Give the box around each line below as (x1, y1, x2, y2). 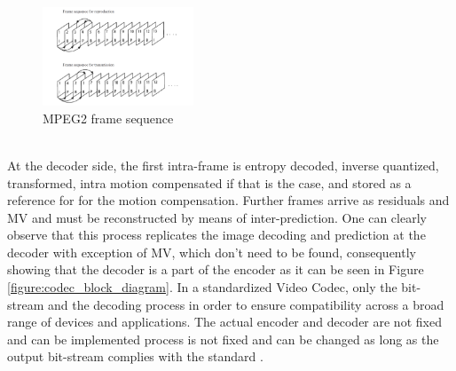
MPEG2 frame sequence (43, 108, 174, 127)
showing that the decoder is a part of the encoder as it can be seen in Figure (7, 260, 424, 279)
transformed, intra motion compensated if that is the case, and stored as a (7, 173, 412, 192)
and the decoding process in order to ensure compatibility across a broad (47, 295, 444, 313)
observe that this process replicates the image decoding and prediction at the (7, 225, 426, 244)
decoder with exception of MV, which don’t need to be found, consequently (7, 242, 416, 261)
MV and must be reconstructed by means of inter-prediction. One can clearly (7, 208, 427, 226)
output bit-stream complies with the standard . (7, 347, 263, 366)
